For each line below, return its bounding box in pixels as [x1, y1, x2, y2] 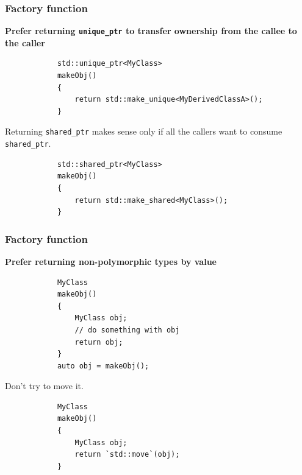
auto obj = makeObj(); [57, 361, 149, 370]
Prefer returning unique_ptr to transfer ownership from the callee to [5, 24, 297, 37]
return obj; [74, 337, 123, 347]
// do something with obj [74, 325, 180, 334]
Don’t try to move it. [5, 379, 84, 392]
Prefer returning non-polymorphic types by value [5, 255, 217, 267]
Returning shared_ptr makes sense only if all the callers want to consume [5, 125, 282, 138]
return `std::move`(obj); [74, 450, 180, 459]
